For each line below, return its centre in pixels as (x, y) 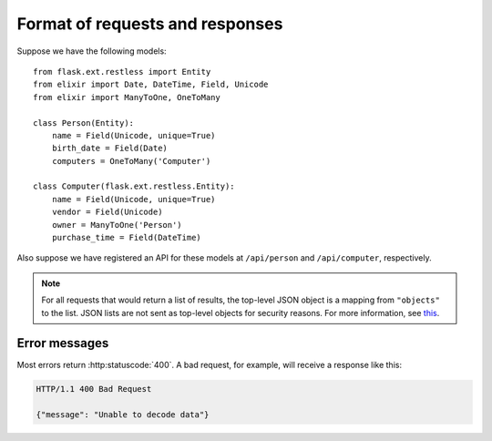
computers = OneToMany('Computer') (131, 161)
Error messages (63, 343)
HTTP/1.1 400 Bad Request (94, 389)
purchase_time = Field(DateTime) (127, 238)
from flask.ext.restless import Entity (122, 72)
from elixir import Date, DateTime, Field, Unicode (151, 85)
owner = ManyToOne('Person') (117, 225)
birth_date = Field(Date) (110, 149)
